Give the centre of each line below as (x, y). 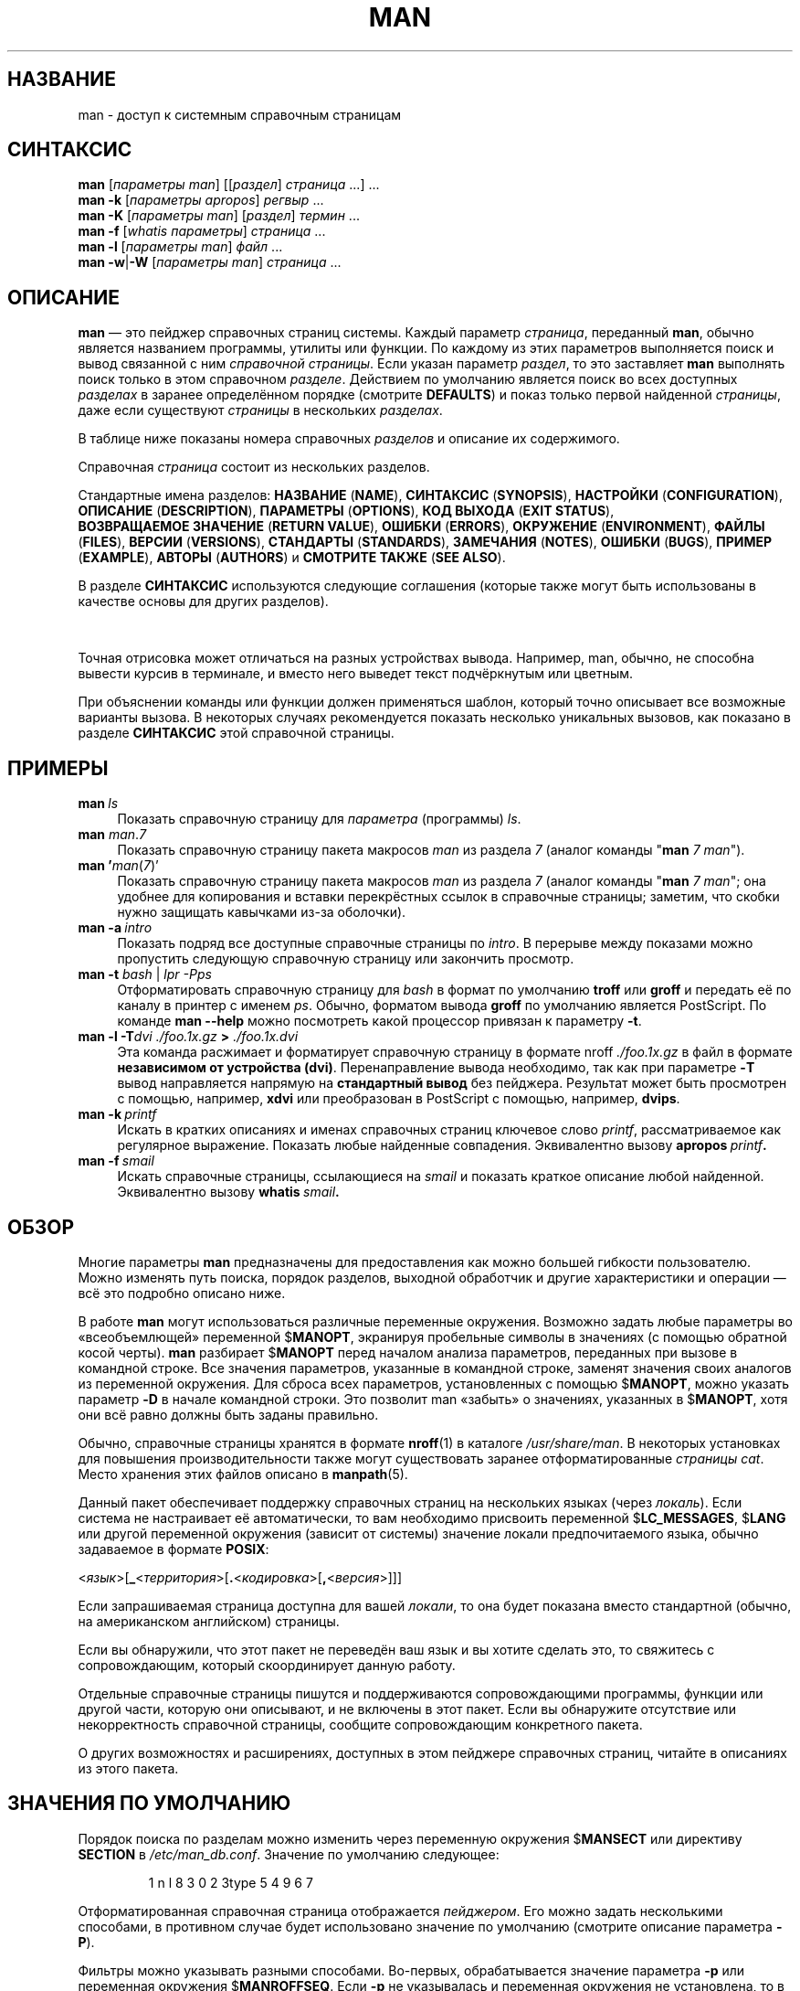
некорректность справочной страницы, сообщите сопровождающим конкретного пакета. (360, 1724)
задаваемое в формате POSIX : (174, 1549)
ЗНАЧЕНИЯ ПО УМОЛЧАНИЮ (149, 1804)
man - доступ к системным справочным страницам (240, 114)
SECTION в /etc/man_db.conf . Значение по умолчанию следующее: (289, 1854)
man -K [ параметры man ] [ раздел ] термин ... (219, 216)
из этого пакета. (128, 1768)
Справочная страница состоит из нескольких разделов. (254, 467)
